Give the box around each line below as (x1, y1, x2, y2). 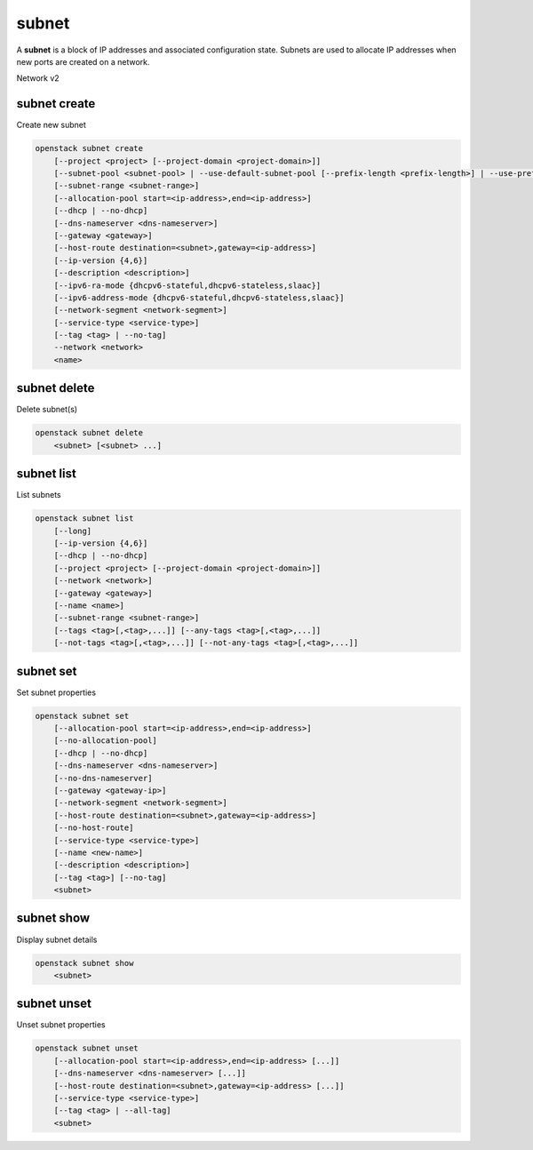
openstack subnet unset (35, 1043, 139, 1053)
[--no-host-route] (53, 823, 134, 833)
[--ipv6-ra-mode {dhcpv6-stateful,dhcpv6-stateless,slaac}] (53, 280, 322, 291)
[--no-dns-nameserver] (53, 773, 153, 783)
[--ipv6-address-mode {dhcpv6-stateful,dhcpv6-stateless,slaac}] (53, 292, 345, 302)
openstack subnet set (35, 711, 130, 721)
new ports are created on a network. (16, 56, 150, 67)
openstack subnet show (35, 958, 134, 968)
